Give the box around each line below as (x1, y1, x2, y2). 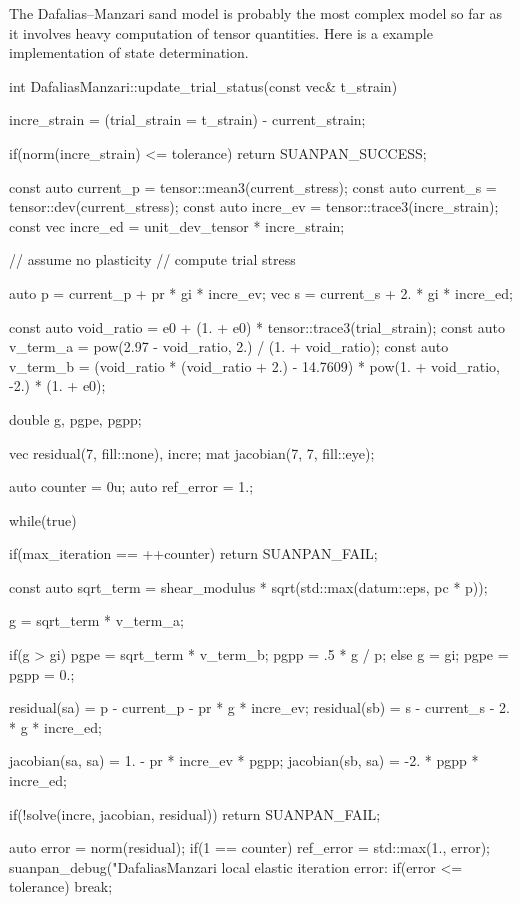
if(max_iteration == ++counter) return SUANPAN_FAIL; (9, 543, 378, 564)
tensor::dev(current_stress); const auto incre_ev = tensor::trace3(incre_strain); (9, 196, 499, 217)
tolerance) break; (9, 876, 113, 897)
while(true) (9, 509, 77, 530)
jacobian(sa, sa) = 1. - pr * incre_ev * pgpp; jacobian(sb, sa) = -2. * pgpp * (9, 750, 479, 771)
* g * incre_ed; (9, 716, 102, 737)
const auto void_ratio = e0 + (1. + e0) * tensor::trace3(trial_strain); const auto (9, 316, 505, 337)
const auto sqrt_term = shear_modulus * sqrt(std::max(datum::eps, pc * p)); (9, 576, 488, 597)
